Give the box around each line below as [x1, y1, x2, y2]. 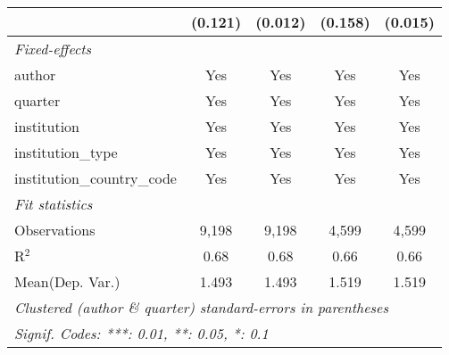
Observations [14, 219, 96, 240]
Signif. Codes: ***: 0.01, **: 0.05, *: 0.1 [14, 323, 269, 343]
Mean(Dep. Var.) [14, 271, 121, 292]
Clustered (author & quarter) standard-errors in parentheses [14, 297, 388, 318]
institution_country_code [14, 168, 177, 188]
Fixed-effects [14, 38, 92, 59]
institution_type [14, 142, 118, 162]
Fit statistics [14, 194, 93, 214]
